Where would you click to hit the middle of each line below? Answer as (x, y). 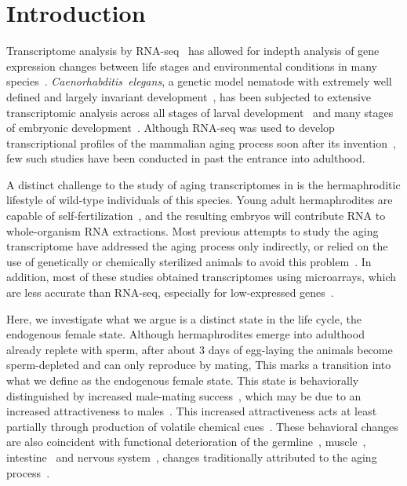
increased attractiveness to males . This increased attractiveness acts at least (192, 411)
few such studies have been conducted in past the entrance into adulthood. (186, 158)
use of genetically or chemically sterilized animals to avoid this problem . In (189, 261)
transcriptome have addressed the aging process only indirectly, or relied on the (197, 246)
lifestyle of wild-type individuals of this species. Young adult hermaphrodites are (200, 200)
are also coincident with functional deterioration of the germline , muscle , (186, 442)
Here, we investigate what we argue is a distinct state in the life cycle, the (184, 318)
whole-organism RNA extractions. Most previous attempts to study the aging (193, 230)
